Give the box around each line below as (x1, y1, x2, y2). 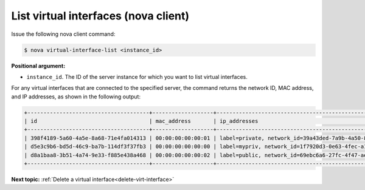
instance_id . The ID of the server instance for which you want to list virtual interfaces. (26, 73, 248, 80)
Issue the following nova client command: (11, 30, 116, 38)
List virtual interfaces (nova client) (11, 9, 190, 22)
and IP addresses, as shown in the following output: (11, 93, 141, 100)
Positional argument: (11, 62, 66, 69)
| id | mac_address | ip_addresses (24, 118, 259, 124)
